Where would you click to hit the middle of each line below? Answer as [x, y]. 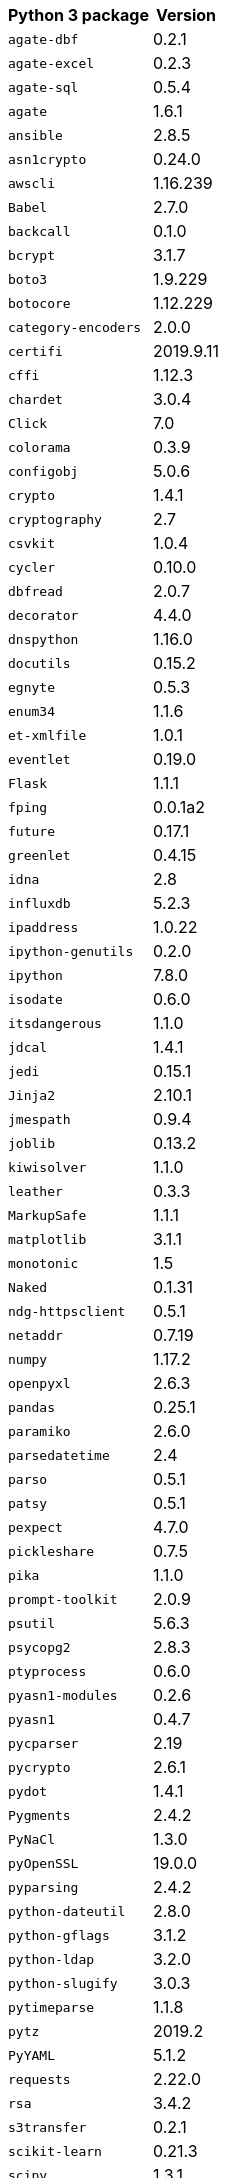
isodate [35, 999]
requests [39, 2079]
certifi [35, 351]
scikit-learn [55, 2151]
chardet [35, 399]
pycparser [43, 1743]
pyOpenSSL [43, 1863]
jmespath [39, 1119]
